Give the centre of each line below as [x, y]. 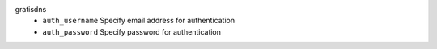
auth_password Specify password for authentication [132, 31]
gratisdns [31, 9]
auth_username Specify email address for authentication [138, 21]
